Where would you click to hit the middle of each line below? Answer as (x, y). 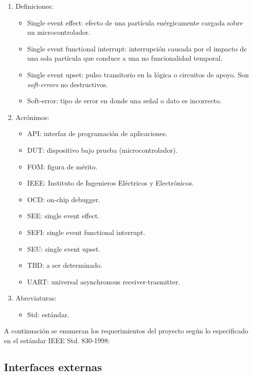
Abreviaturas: (36, 298)
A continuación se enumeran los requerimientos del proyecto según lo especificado (126, 331)
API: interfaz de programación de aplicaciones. (97, 133)
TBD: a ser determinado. (65, 265)
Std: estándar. (48, 314)
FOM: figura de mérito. (62, 166)
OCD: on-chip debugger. (64, 199)
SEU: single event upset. (64, 248)
